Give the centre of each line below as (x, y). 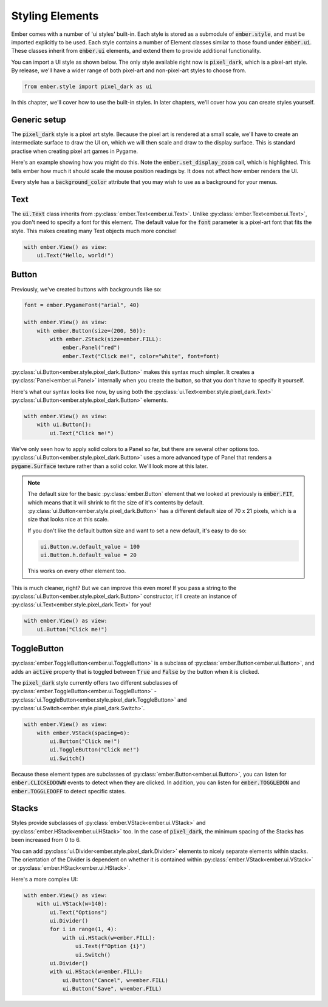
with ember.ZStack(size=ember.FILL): (106, 339)
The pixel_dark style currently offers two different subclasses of (95, 683)
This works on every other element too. (77, 571)
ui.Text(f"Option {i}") (110, 946)
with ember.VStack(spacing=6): (83, 733)
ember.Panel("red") (91, 348)
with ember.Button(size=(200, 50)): (91, 331)
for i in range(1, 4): (84, 929)
